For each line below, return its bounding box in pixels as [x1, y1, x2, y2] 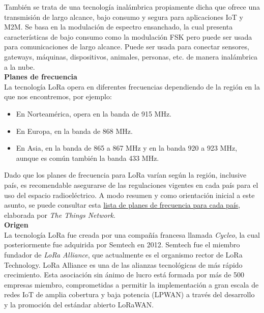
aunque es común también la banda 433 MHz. [16, 152, 159, 163]
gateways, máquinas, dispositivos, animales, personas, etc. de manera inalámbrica [4, 51, 258, 62]
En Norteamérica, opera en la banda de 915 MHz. [16, 108, 171, 119]
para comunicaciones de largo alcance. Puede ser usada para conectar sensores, [4, 41, 249, 52]
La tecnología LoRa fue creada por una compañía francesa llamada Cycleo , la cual [4, 229, 260, 240]
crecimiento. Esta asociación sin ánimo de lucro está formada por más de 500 [4, 269, 245, 280]
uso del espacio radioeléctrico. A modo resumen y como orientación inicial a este [4, 189, 255, 200]
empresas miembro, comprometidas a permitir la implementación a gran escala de [4, 279, 259, 290]
